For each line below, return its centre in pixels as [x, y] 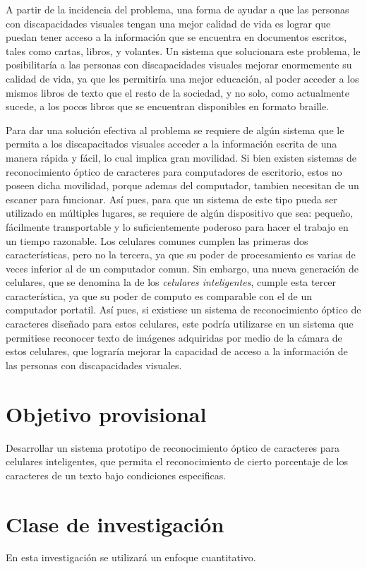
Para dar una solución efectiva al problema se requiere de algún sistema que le [175, 130]
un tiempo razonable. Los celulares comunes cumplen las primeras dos [157, 240]
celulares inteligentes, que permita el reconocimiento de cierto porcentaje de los [177, 461]
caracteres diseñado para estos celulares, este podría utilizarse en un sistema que [180, 324]
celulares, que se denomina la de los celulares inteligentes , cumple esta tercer [171, 282]
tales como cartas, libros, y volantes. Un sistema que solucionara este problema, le [183, 50]
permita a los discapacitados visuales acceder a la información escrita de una [172, 144]
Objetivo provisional [106, 413]
